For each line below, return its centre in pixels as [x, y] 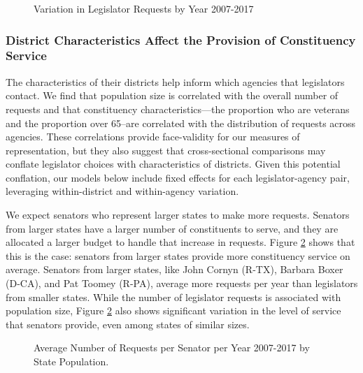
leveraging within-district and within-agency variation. [122, 191]
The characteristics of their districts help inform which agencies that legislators [175, 81]
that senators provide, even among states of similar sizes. [128, 324]
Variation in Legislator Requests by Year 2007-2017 [144, 8]
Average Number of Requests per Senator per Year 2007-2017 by [172, 348]
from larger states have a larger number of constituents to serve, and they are [172, 228]
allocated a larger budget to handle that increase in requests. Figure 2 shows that [180, 242]
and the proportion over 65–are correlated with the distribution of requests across [181, 123]
